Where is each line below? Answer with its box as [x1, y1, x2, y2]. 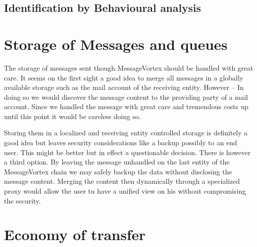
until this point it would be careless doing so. [4, 111, 141, 121]
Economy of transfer [4, 224, 146, 245]
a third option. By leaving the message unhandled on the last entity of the [4, 157, 230, 167]
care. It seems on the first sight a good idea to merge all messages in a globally [4, 72, 244, 82]
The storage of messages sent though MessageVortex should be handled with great [4, 62, 254, 73]
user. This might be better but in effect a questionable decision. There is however [4, 147, 251, 157]
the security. [4, 195, 41, 206]
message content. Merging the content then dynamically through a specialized [4, 176, 240, 186]
